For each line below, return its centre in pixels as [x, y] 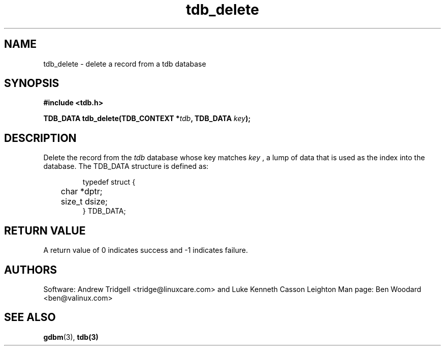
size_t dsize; [84, 202]
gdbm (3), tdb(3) [71, 337]
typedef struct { [109, 182]
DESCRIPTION [40, 138]
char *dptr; [82, 192]
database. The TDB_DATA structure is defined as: [126, 166]
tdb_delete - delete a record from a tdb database [125, 64]
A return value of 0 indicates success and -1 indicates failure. [146, 250]
